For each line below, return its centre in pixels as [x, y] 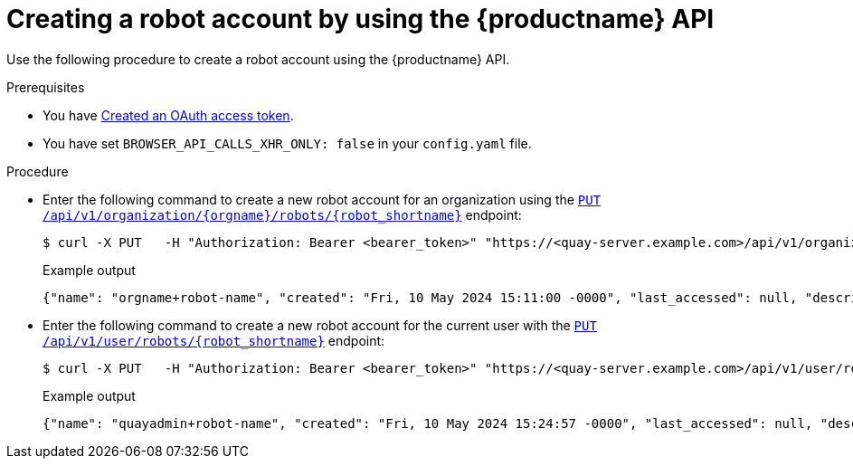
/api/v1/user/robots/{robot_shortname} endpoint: [214, 340]
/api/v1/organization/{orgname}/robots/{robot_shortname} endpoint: [282, 214]
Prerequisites [46, 87]
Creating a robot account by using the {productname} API [360, 19]
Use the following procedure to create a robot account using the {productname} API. [258, 59]
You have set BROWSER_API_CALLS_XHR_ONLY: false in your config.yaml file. [287, 143]
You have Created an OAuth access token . [168, 115]
